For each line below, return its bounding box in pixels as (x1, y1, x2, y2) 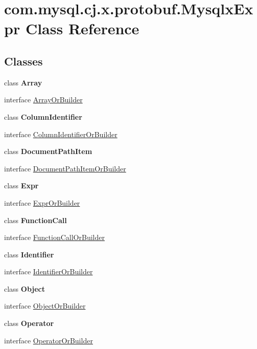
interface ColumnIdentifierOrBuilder (4, 128, 118, 139)
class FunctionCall (4, 214, 67, 225)
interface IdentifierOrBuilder (4, 266, 93, 277)
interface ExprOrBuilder (4, 197, 80, 208)
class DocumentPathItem (4, 146, 92, 157)
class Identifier (4, 249, 54, 259)
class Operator (4, 318, 54, 329)
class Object (4, 283, 45, 294)
